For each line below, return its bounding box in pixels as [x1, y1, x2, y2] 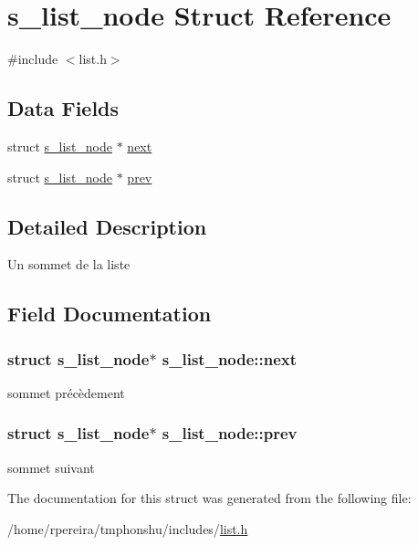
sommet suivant [7, 457, 95, 477]
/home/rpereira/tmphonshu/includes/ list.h [7, 519, 248, 538]
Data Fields [7, 94, 120, 122]
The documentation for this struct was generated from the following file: [7, 488, 412, 508]
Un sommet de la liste [7, 255, 131, 274]
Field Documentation [7, 299, 212, 328]
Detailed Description [7, 212, 207, 240]
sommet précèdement [7, 383, 125, 402]
